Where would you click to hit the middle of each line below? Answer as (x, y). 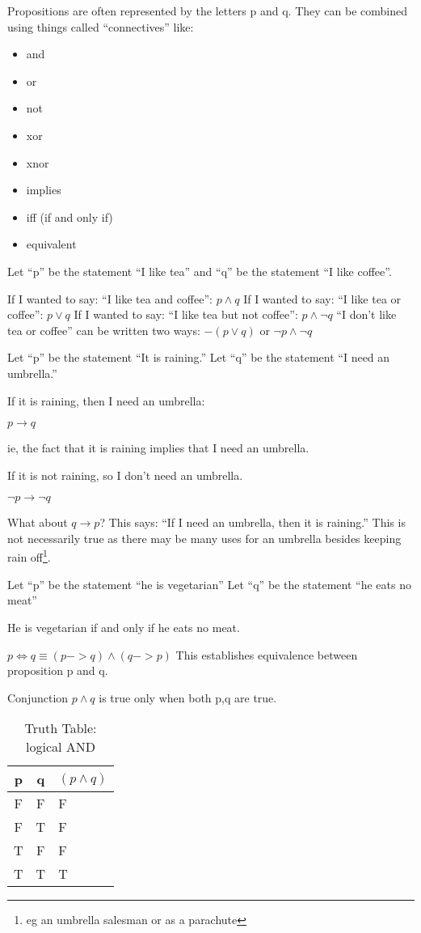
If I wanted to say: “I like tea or (322, 298)
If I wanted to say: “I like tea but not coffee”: (186, 314)
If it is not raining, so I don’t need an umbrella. (125, 475)
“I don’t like (366, 314)
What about (38, 522)
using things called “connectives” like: (101, 26)
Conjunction (38, 697)
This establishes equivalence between (267, 654)
